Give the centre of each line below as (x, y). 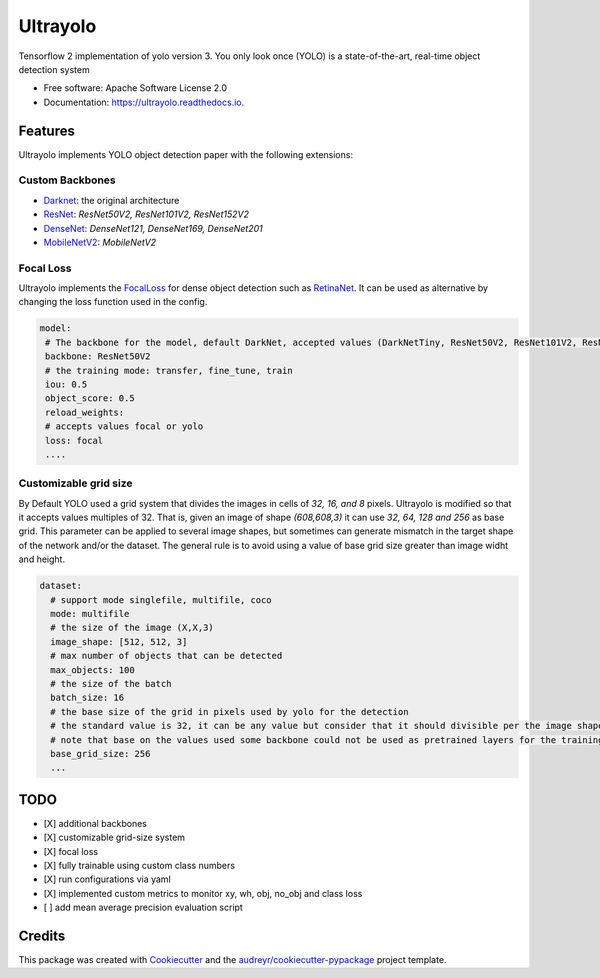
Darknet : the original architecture (111, 200)
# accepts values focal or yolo (124, 426)
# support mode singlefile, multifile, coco (161, 599)
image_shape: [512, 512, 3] (119, 641)
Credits (42, 935)
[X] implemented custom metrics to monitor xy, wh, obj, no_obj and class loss (203, 893)
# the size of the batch (111, 683)
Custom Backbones (67, 180)
